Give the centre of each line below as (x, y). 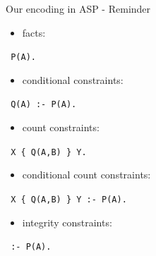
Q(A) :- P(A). (44, 105)
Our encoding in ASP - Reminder (78, 8)
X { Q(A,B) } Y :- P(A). (69, 199)
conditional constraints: (73, 79)
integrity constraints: (67, 222)
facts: (34, 32)
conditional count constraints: (86, 175)
